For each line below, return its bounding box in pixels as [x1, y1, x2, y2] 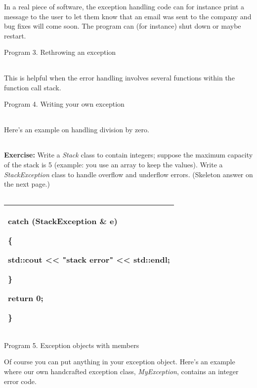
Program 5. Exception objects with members [4, 340, 139, 350]
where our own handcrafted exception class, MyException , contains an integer [4, 366, 239, 376]
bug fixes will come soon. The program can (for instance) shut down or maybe [4, 21, 241, 31]
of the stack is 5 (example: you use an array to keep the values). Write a [4, 159, 223, 169]
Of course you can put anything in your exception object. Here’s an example [4, 356, 235, 367]
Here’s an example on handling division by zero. [4, 124, 149, 134]
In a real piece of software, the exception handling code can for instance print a [4, 1, 245, 11]
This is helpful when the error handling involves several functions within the [4, 72, 235, 82]
